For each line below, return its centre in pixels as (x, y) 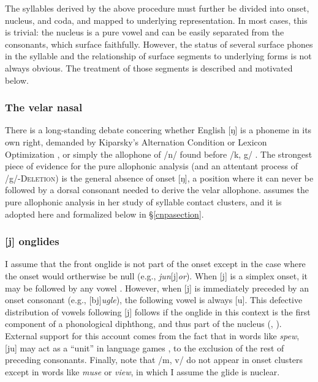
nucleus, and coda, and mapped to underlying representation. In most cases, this (156, 20)
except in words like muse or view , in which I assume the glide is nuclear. (142, 371)
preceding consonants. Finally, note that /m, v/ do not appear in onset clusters (154, 360)
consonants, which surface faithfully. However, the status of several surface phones (159, 44)
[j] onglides (32, 241)
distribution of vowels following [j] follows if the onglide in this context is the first (158, 311)
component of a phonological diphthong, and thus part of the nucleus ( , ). (143, 324)
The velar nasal (44, 107)
